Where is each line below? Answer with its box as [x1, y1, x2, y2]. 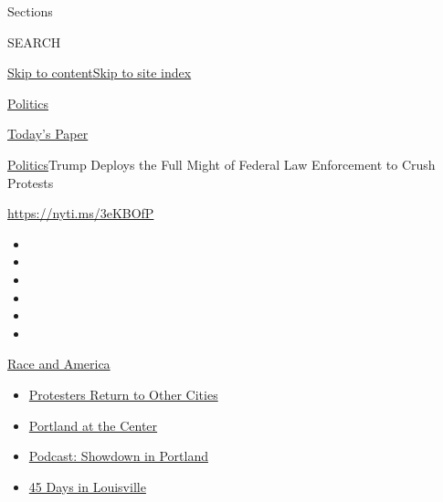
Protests [7, 173, 54, 192]
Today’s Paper [7, 124, 89, 143]
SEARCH [7, 32, 61, 51]
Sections [7, 2, 53, 20]
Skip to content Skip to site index [7, 63, 192, 82]
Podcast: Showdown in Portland [28, 446, 208, 465]
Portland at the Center [28, 415, 158, 434]
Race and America [7, 354, 111, 373]
